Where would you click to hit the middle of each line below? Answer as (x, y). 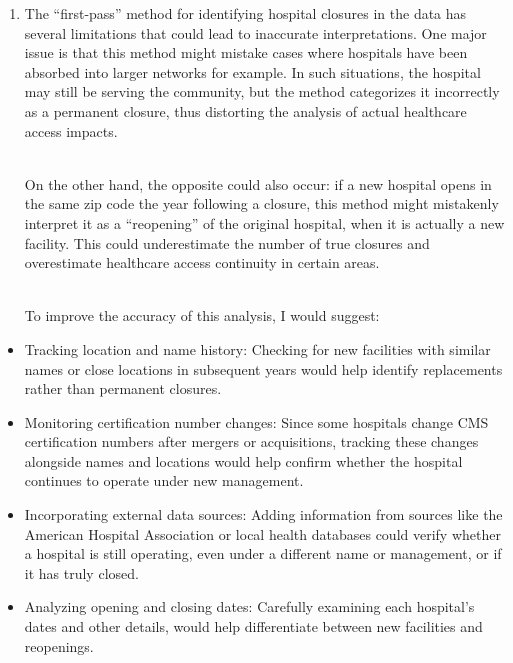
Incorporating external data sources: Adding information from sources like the (263, 514)
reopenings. (59, 645)
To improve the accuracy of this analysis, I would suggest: (202, 315)
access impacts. (71, 130)
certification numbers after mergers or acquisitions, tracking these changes (251, 441)
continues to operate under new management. (164, 480)
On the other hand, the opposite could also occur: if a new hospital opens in (258, 183)
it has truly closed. (81, 572)
